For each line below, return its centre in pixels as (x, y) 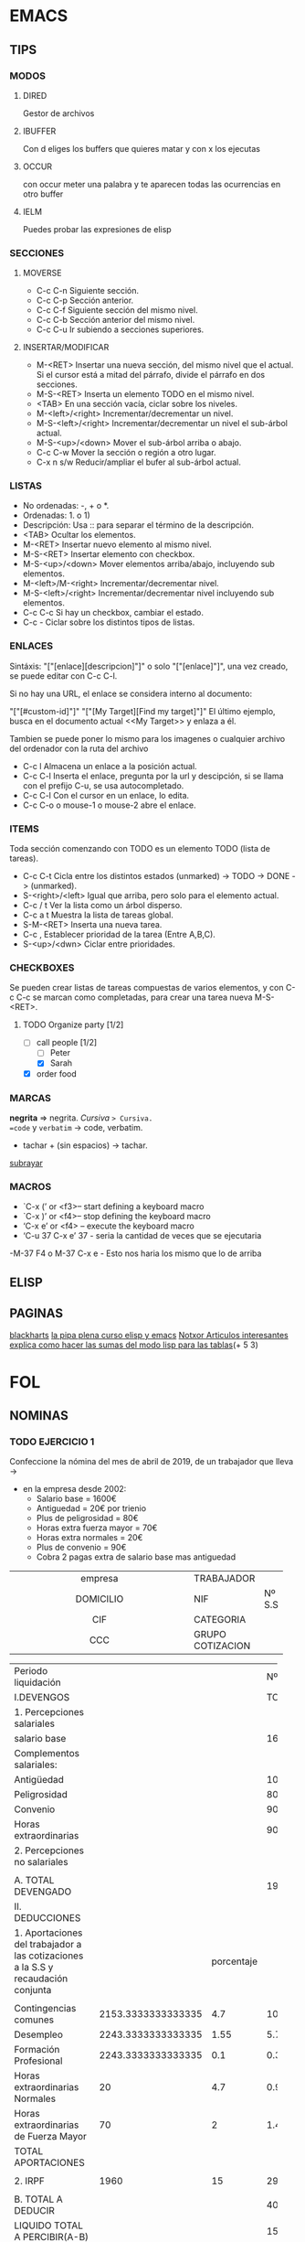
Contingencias (45, 2009)
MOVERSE (42, 273)
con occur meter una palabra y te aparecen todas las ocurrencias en (152, 184)
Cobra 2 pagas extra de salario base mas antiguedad (136, 1557)
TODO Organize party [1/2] (73, 1024)
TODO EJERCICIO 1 (52, 1442)
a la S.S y (34, 1968)
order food (57, 1073)
